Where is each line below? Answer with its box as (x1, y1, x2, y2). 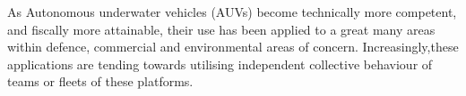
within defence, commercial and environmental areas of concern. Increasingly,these (7, 37, 459, 56)
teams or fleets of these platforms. (7, 72, 194, 91)
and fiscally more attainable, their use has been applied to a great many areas (7, 20, 436, 38)
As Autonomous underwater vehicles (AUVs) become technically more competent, (7, 3, 457, 20)
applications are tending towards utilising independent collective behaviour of (7, 54, 433, 73)
